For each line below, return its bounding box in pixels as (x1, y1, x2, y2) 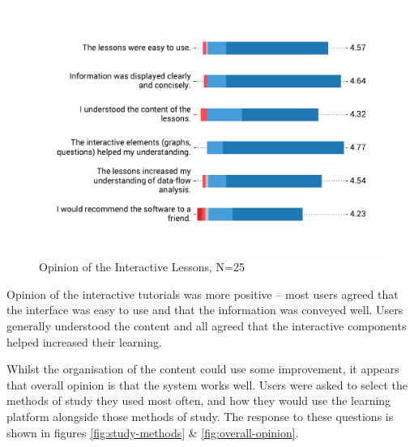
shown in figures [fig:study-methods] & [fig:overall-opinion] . (6, 424, 299, 441)
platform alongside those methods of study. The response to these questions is (6, 407, 394, 424)
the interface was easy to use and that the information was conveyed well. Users (6, 301, 403, 318)
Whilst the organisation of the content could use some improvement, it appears (6, 360, 399, 377)
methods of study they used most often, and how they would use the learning (6, 392, 391, 409)
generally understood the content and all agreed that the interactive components (6, 317, 407, 334)
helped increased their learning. (6, 333, 162, 350)
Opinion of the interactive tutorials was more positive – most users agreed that (6, 285, 399, 302)
